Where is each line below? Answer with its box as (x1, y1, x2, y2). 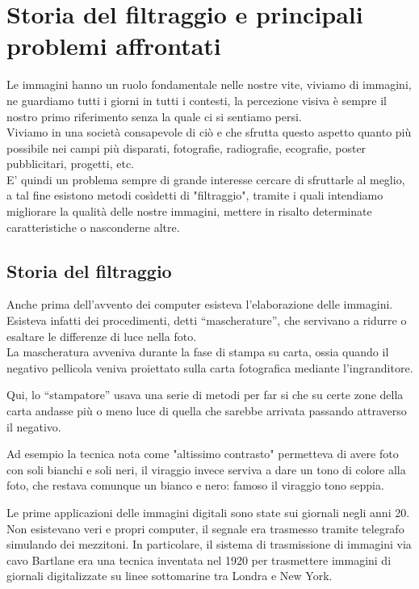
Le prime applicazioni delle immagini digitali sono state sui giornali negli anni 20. (6, 503, 410, 520)
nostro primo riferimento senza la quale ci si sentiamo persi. (6, 107, 302, 124)
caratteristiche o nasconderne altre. (6, 218, 180, 235)
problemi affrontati (6, 29, 221, 62)
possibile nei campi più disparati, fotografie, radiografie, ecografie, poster (6, 139, 367, 156)
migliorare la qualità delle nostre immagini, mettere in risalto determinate (6, 203, 372, 220)
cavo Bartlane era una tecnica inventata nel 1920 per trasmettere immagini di (6, 551, 392, 568)
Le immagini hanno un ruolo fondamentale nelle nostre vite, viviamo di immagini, (6, 76, 412, 93)
